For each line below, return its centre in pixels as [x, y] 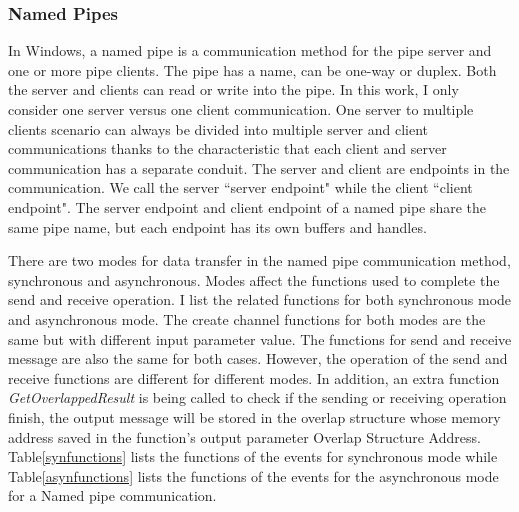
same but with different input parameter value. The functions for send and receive [260, 338]
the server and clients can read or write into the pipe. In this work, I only [233, 89]
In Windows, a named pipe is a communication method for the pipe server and [250, 50]
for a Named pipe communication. [112, 495]
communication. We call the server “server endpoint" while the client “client [240, 187]
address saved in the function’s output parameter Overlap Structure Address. [244, 436]
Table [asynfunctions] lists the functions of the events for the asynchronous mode [253, 475]
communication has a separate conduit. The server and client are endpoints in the [259, 167]
